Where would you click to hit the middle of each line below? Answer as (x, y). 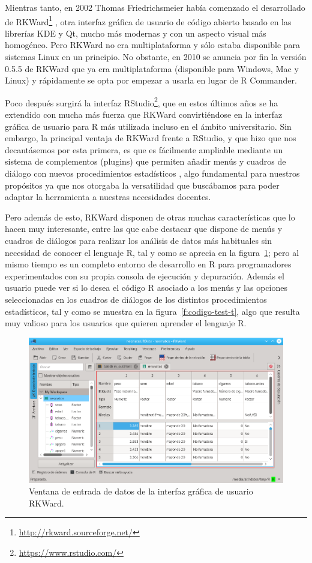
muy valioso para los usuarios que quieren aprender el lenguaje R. (126, 323)
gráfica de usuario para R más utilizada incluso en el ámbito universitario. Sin (148, 126)
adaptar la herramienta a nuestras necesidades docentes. (108, 197)
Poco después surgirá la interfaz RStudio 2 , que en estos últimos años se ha (142, 102)
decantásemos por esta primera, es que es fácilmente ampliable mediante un (144, 149)
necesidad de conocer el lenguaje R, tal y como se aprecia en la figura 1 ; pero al (152, 252)
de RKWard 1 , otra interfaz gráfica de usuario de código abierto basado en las (148, 20)
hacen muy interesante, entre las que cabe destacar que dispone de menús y (144, 229)
